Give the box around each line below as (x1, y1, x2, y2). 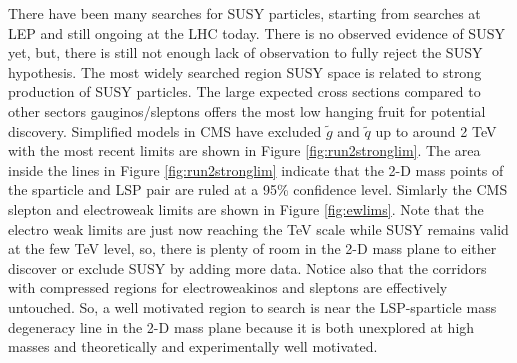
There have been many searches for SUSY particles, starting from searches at (8, 3, 481, 23)
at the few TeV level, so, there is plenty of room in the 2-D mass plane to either (8, 238, 497, 259)
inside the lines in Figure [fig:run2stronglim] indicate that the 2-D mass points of (8, 159, 504, 180)
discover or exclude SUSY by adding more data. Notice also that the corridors (8, 257, 487, 278)
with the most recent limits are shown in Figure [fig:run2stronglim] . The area (8, 140, 481, 161)
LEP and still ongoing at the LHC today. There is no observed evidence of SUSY (8, 22, 505, 43)
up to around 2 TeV (375, 120, 497, 141)
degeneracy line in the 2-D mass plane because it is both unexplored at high (8, 316, 475, 337)
